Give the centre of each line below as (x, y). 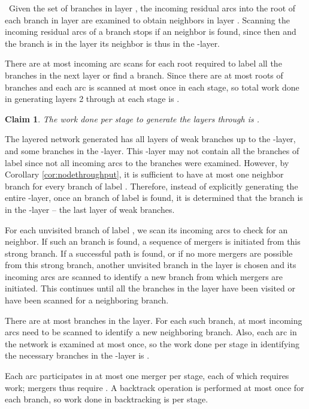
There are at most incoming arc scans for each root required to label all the (143, 63)
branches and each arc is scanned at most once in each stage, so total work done (152, 87)
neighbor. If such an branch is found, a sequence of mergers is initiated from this (153, 241)
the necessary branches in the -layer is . (77, 355)
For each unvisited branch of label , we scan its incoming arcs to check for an (146, 229)
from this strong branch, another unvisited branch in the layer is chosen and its (151, 265)
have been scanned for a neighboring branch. (87, 300)
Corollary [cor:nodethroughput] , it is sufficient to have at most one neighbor (144, 174)
